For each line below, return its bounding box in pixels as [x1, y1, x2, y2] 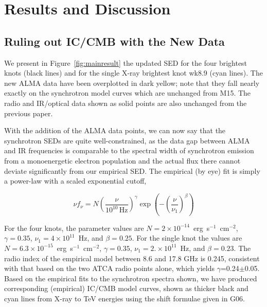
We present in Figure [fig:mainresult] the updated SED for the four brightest [4, 57, 247, 68]
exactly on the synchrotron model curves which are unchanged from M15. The [4, 87, 251, 98]
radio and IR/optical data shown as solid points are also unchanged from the [4, 97, 247, 108]
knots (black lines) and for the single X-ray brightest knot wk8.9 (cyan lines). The [4, 67, 263, 78]
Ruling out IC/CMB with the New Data [4, 33, 225, 49]
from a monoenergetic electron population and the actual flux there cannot [4, 155, 241, 166]
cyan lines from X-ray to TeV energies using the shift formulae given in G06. [4, 293, 245, 303]
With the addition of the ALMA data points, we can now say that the [4, 125, 226, 136]
